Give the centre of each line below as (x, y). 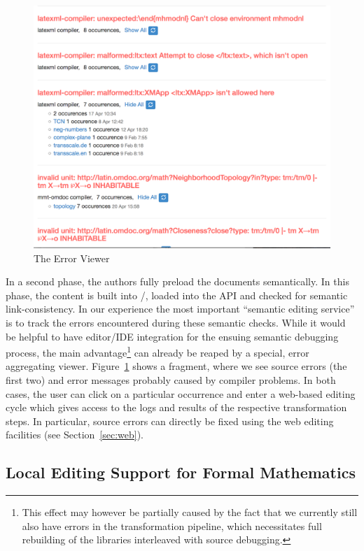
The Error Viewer (72, 258)
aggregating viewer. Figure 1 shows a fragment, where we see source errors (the (176, 366)
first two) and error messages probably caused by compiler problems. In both (171, 379)
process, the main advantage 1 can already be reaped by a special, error (157, 351)
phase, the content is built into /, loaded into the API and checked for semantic (177, 295)
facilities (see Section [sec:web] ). (75, 435)
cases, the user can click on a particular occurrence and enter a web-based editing (181, 393)
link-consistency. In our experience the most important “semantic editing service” (180, 309)
